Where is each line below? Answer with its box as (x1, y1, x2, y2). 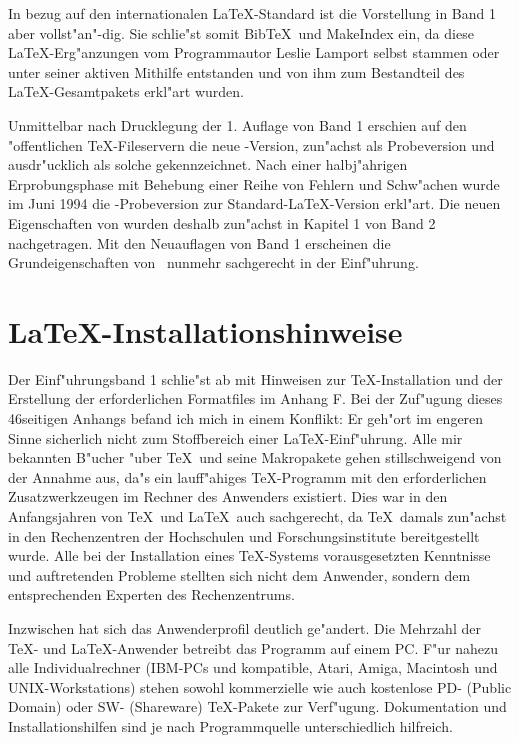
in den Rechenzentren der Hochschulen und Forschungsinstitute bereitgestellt (8, 525, 480, 546)
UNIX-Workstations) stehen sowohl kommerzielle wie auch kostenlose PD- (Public (8, 676, 512, 697)
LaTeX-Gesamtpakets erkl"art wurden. (8, 81, 245, 102)
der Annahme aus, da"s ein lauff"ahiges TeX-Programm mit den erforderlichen (8, 466, 487, 487)
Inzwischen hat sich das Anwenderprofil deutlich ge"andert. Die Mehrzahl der (8, 617, 481, 638)
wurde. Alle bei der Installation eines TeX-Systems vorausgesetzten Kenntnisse (8, 545, 491, 566)
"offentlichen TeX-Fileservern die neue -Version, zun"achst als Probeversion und (8, 134, 495, 155)
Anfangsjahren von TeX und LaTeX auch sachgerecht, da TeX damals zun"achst (8, 506, 507, 526)
